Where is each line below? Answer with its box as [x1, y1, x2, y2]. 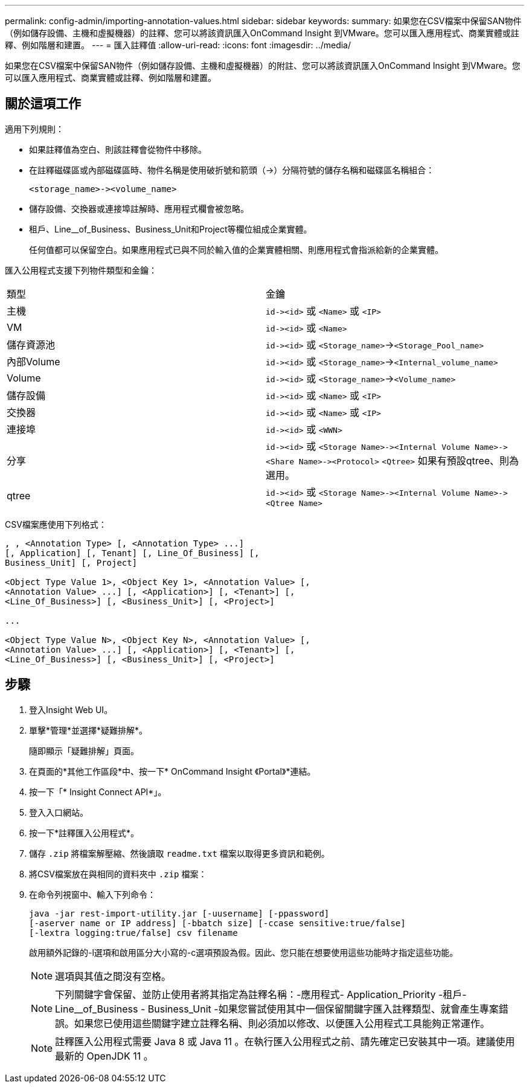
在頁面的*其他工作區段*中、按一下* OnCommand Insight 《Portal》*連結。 [29, 766, 316, 776]
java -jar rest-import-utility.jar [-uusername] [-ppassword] [29, 908, 330, 918]
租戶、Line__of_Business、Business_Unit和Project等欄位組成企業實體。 [29, 223, 312, 234]
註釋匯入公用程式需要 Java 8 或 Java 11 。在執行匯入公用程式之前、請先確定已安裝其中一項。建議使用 [55, 1035, 515, 1048]
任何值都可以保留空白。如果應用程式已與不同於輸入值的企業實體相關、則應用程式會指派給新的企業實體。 [29, 244, 443, 255]
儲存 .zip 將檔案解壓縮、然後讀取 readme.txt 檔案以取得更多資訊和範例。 [29, 848, 330, 859]
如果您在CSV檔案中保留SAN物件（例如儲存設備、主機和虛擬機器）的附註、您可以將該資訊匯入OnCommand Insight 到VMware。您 [5, 60, 521, 71]
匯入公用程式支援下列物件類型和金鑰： [5, 264, 157, 275]
